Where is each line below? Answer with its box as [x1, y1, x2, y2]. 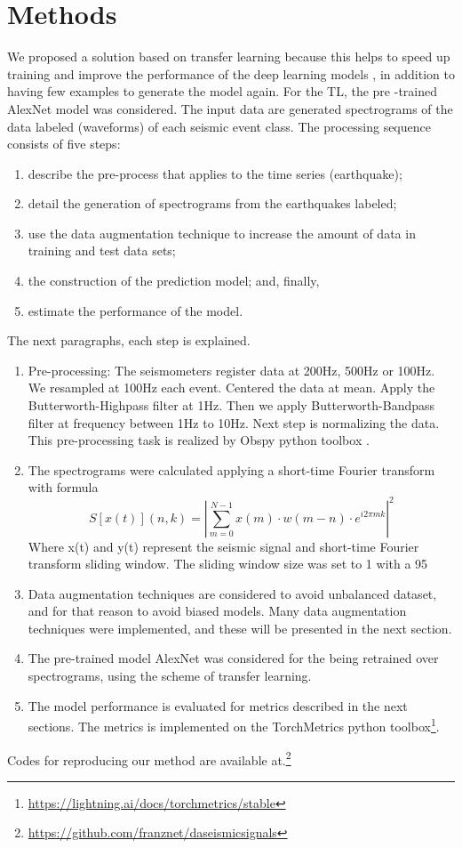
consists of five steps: [7, 134, 121, 153]
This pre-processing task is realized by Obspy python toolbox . [28, 431, 370, 449]
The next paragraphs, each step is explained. [7, 331, 251, 350]
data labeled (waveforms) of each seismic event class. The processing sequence [7, 117, 431, 135]
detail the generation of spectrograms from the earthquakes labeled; [28, 194, 397, 213]
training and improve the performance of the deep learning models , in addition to [7, 64, 455, 83]
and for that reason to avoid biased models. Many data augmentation [28, 602, 407, 620]
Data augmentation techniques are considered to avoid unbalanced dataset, [28, 584, 437, 602]
